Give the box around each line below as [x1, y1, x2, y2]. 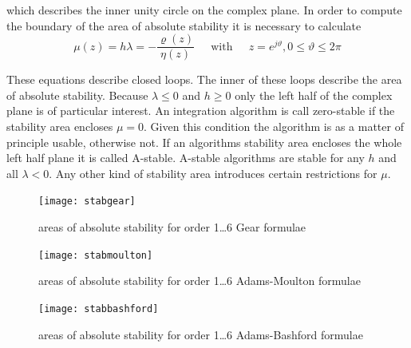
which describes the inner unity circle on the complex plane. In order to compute [6, 2, 402, 18]
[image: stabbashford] [38, 303, 159, 314]
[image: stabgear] [38, 196, 136, 208]
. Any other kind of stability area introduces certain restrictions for [49, 164, 377, 181]
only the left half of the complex [235, 86, 393, 103]
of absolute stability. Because [6, 86, 148, 103]
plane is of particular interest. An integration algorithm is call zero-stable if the [6, 102, 395, 119]
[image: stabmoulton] [38, 249, 153, 261]
